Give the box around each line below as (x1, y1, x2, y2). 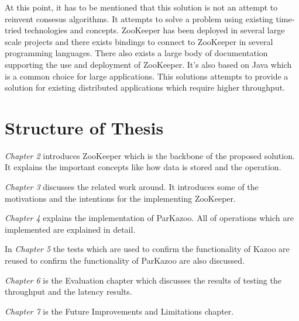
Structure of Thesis (5, 115, 164, 139)
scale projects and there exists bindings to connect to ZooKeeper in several (5, 35, 273, 47)
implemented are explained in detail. (5, 223, 136, 235)
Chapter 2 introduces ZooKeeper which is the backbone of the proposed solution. (5, 149, 295, 161)
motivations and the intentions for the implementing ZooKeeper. (5, 192, 236, 204)
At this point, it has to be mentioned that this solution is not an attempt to (5, 1, 278, 13)
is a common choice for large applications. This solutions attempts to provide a (5, 70, 288, 82)
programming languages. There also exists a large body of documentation (5, 47, 268, 59)
